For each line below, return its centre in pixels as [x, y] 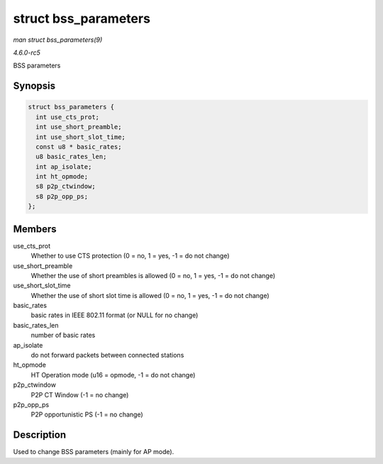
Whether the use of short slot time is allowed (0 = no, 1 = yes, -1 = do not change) [150, 295]
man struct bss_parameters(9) [58, 40]
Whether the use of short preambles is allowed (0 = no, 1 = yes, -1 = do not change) [153, 275]
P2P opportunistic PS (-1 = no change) [87, 414]
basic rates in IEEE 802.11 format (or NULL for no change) [115, 315]
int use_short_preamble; [79, 127]
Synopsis [34, 86]
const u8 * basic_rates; [79, 147]
